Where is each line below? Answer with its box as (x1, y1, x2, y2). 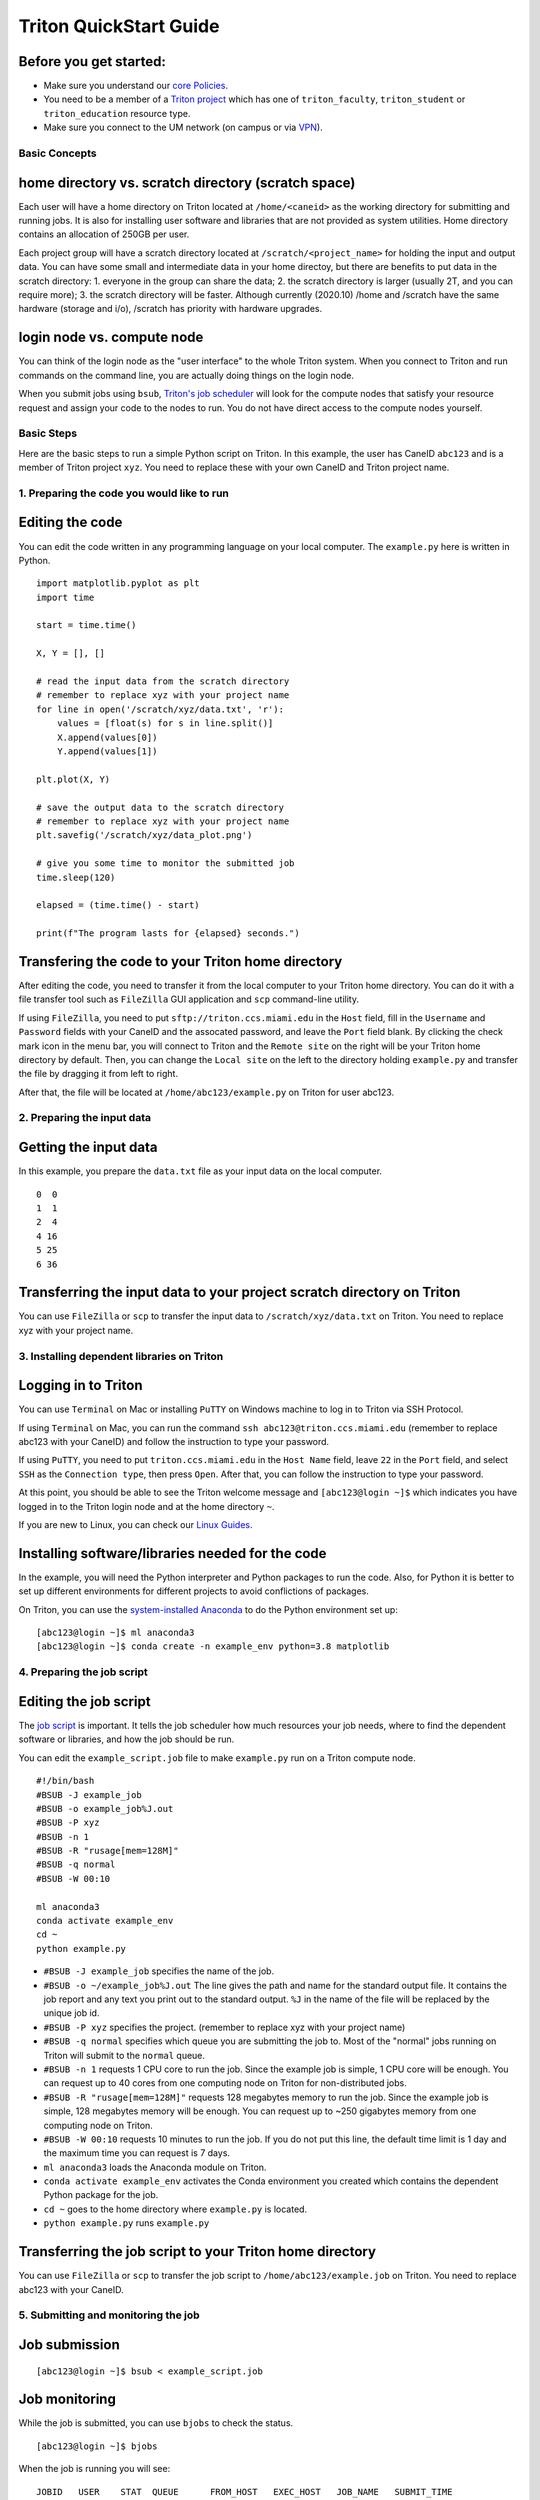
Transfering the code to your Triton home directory (18, 953, 343, 970)
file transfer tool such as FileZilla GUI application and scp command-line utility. (18, 993, 360, 1005)
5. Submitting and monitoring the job (18, 2308, 200, 2322)
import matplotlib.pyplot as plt (36, 578, 200, 589)
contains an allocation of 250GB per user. (18, 228, 190, 240)
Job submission (18, 2336, 120, 2353)
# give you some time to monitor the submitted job (36, 858, 295, 869)
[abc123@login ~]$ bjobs (36, 2440, 158, 2452)
